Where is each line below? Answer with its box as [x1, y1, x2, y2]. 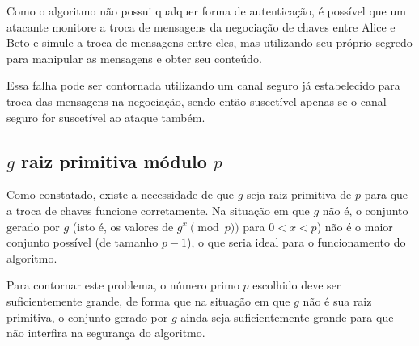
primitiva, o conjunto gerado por [6, 308, 168, 325]
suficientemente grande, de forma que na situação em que [6, 292, 290, 309]
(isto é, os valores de [72, 217, 174, 234]
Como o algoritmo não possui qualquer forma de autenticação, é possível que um [6, 2, 406, 19]
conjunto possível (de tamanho [6, 234, 159, 251]
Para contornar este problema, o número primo [6, 276, 239, 293]
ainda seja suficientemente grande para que [180, 308, 394, 325]
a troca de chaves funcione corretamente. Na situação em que [6, 201, 310, 218]
